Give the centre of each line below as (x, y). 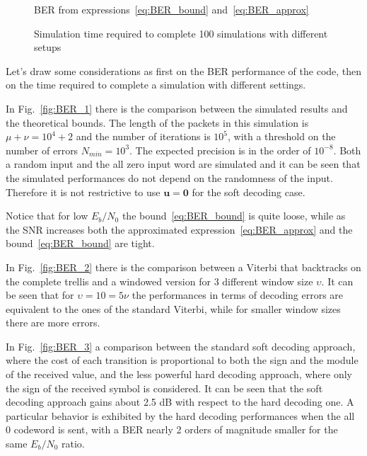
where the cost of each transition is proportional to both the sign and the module (182, 360)
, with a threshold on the (282, 136)
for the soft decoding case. (249, 192)
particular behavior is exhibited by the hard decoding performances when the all (180, 415)
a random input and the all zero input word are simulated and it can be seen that (183, 164)
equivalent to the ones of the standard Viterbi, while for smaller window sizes (173, 308)
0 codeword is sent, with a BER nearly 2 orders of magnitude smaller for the (172, 429)
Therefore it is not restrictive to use (83, 192)
